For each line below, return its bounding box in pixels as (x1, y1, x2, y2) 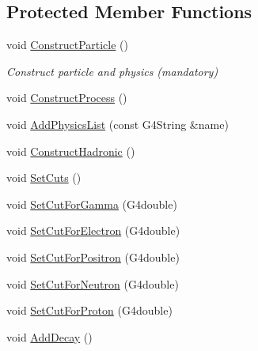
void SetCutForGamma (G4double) (6, 195, 177, 212)
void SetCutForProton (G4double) (6, 302, 173, 319)
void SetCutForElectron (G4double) (6, 222, 180, 239)
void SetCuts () (6, 169, 82, 186)
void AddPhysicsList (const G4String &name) (6, 115, 229, 132)
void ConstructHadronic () (6, 142, 135, 159)
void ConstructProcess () (6, 89, 127, 106)
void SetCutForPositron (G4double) (6, 248, 180, 265)
